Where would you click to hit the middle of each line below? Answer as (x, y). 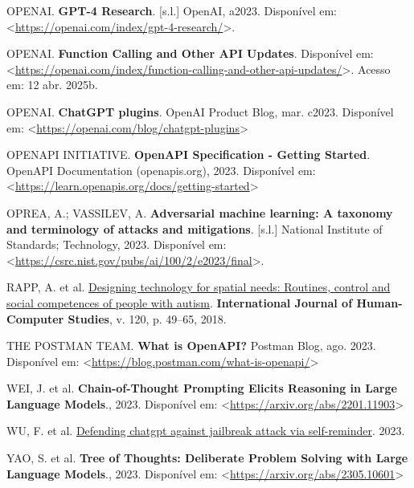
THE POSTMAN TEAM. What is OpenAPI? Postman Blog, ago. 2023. (191, 346)
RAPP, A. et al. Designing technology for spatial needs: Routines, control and (199, 287)
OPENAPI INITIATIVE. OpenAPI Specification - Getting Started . (189, 155)
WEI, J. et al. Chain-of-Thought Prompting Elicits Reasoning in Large (202, 388)
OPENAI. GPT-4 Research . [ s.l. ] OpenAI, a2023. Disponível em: (172, 10)
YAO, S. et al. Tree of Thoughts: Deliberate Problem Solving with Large (207, 458)
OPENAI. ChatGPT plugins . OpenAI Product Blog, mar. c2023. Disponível (200, 111)
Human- (379, 302)
